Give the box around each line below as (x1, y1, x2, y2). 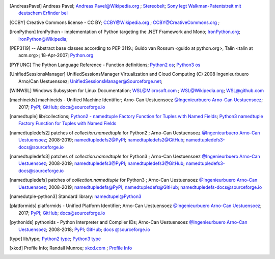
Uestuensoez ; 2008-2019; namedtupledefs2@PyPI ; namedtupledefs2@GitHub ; (18, 137, 185, 143)
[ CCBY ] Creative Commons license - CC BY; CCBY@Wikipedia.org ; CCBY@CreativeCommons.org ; (9, 19, 220, 25)
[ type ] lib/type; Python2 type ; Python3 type (9, 236, 101, 242)
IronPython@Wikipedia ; (18, 36, 68, 42)
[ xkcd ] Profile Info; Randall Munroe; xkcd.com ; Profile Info (9, 245, 132, 251)
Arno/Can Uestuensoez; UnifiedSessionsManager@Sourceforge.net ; (18, 78, 163, 84)
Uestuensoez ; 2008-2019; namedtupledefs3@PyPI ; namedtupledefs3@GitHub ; (18, 160, 185, 166)
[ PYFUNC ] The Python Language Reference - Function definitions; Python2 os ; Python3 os (9, 62, 201, 68)
